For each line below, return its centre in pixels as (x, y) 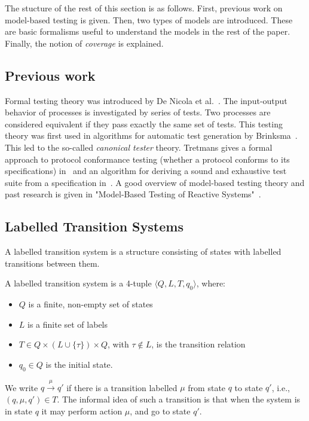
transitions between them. (52, 263)
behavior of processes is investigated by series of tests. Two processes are (138, 112)
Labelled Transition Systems (94, 226)
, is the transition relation (198, 344)
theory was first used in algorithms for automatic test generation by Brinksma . (151, 135)
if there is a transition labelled (122, 387)
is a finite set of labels (68, 324)
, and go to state (160, 411)
